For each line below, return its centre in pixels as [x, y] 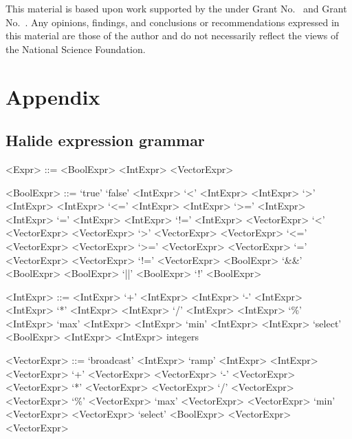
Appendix [53, 96]
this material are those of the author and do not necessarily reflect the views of [172, 35]
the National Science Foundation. [76, 49]
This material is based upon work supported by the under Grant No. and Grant [176, 8]
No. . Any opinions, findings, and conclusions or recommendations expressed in [173, 22]
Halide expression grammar [105, 140]
